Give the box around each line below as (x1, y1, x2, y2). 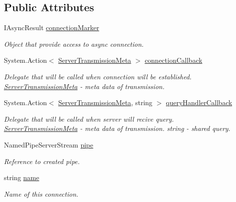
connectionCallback (145, 55, 202, 65)
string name (4, 172, 39, 183)
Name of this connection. (4, 188, 78, 199)
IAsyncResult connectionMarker (4, 22, 99, 33)
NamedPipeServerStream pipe (4, 139, 93, 149)
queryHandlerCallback (166, 97, 232, 108)
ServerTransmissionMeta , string (58, 97, 153, 108)
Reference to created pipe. (4, 156, 80, 166)
